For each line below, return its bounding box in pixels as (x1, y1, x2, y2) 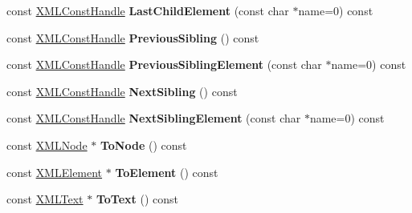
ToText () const (96, 191, 178, 207)
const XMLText (6, 191, 84, 207)
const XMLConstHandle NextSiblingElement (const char (6, 110, 301, 127)
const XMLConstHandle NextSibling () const (6, 82, 238, 99)
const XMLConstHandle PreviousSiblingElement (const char (6, 56, 322, 73)
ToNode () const (100, 136, 187, 153)
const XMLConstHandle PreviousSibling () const (6, 29, 259, 46)
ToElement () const (115, 163, 218, 180)
